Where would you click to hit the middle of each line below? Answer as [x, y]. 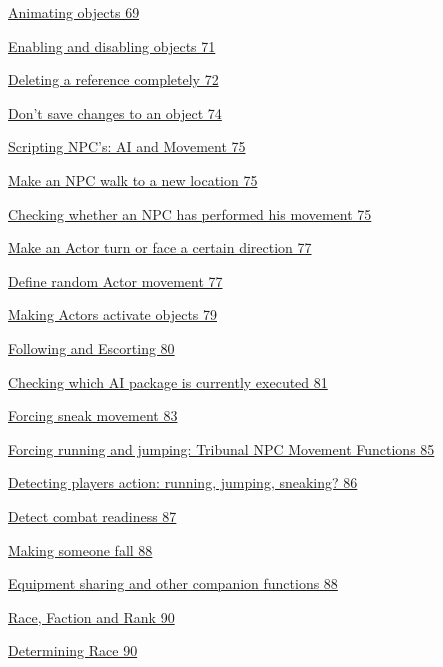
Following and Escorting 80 [91, 347]
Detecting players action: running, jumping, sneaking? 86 [183, 482]
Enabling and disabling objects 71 [112, 45]
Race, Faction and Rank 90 [91, 616]
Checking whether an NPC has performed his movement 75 [190, 213]
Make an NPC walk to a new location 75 [133, 179]
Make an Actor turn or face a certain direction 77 [160, 247]
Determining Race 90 [73, 650]
